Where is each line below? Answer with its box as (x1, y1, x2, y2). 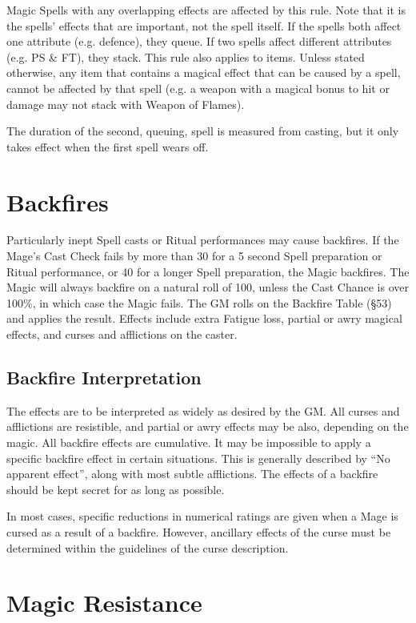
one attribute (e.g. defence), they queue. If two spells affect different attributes (6, 33, 392, 50)
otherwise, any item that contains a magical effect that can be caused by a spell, (6, 64, 401, 81)
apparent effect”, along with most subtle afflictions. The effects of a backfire (6, 465, 378, 482)
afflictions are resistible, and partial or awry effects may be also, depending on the (6, 418, 409, 435)
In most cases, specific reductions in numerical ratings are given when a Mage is (6, 508, 398, 525)
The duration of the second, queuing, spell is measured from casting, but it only (6, 123, 399, 139)
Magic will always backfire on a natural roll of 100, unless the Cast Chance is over (6, 279, 409, 295)
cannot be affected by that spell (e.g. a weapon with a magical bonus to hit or (6, 79, 390, 96)
